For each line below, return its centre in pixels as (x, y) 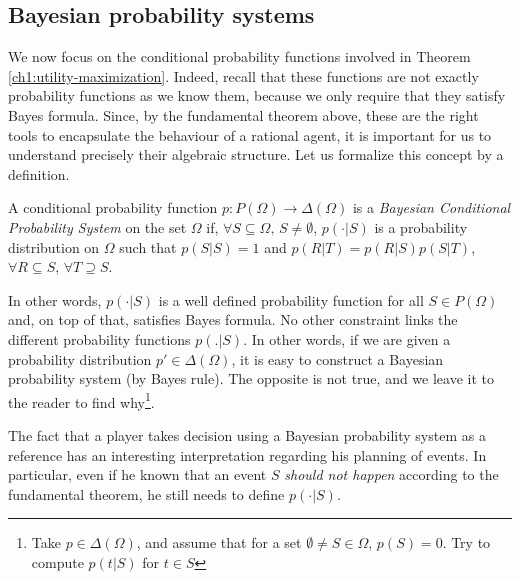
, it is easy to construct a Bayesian (337, 358)
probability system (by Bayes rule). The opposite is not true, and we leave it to (251, 378)
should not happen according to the (391, 474)
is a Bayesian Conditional (431, 207)
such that (148, 246)
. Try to (466, 542)
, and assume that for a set (219, 542)
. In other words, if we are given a (347, 338)
